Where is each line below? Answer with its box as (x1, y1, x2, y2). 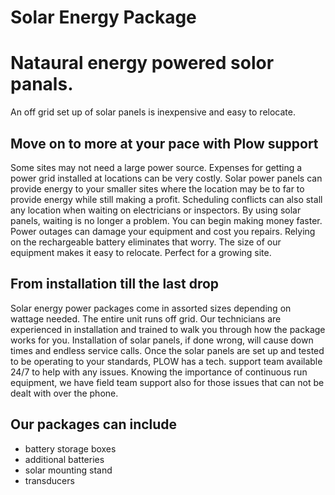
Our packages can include (10, 416, 178, 433)
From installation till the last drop (10, 276, 220, 293)
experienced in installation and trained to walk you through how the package (10, 323, 326, 335)
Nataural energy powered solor (10, 52, 275, 75)
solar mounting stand (24, 464, 113, 476)
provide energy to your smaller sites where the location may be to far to (10, 182, 305, 195)
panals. (10, 73, 74, 96)
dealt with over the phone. (10, 387, 119, 399)
